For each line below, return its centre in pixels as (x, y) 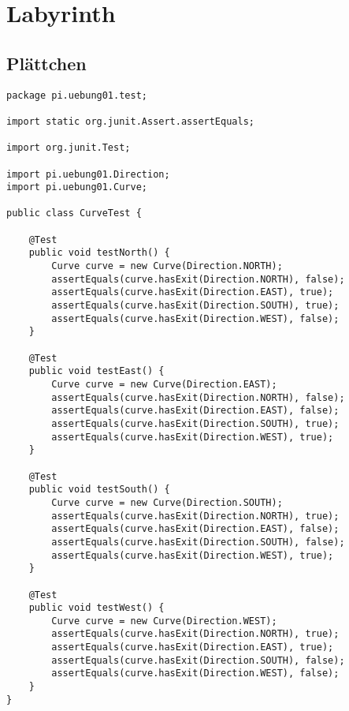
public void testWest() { (97, 608)
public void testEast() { (97, 371)
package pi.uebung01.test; (77, 95)
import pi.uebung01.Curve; (77, 187)
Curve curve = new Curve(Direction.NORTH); (167, 266)
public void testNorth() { (99, 253)
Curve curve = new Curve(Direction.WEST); (164, 621)
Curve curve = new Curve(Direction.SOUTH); (167, 502)
